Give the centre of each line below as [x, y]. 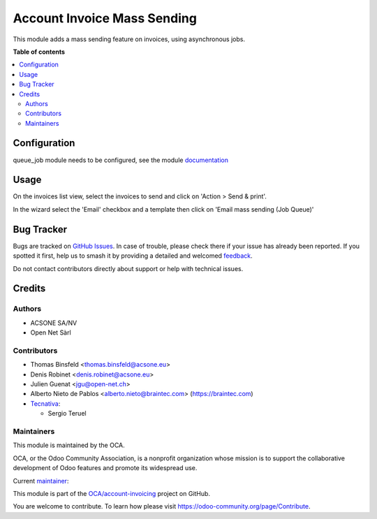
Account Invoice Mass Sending [105, 18]
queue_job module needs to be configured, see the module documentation [120, 160]
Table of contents [39, 52]
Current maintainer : [41, 481]
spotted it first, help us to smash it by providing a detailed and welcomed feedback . [133, 256]
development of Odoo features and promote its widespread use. [105, 468]
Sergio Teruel [67, 414]
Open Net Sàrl [51, 332]
